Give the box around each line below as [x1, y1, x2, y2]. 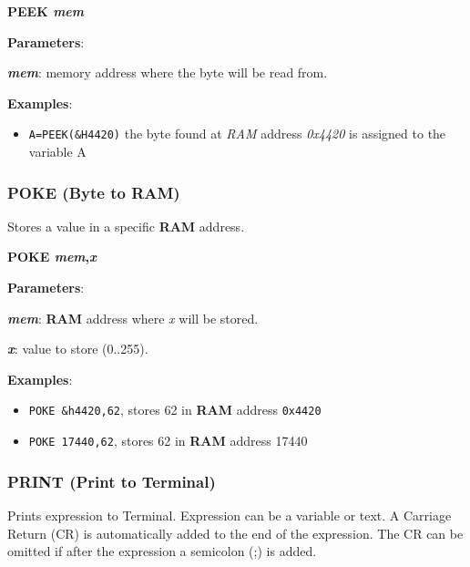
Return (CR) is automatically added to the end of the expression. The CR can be [7, 523, 464, 542]
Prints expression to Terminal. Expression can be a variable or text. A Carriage [7, 505, 452, 524]
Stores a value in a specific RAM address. [7, 216, 245, 235]
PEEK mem [7, 2, 85, 20]
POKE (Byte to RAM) [7, 180, 180, 203]
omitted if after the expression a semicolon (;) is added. [7, 541, 317, 561]
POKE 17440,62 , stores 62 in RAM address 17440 [28, 431, 308, 450]
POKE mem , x [7, 247, 97, 266]
